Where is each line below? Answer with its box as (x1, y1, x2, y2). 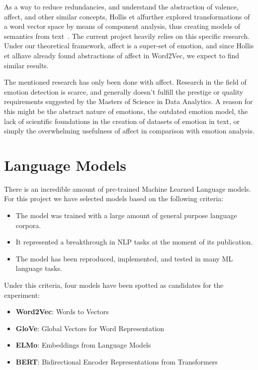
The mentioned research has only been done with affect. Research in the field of (4, 77, 247, 87)
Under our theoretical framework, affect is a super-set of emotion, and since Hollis (4, 40, 254, 51)
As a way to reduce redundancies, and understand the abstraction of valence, (4, 1, 239, 11)
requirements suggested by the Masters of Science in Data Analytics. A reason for (4, 96, 253, 107)
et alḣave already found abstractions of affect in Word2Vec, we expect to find (4, 50, 240, 60)
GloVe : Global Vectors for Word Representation (15, 323, 165, 333)
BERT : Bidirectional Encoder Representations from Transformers (15, 356, 218, 367)
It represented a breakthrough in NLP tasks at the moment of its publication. (15, 237, 253, 247)
